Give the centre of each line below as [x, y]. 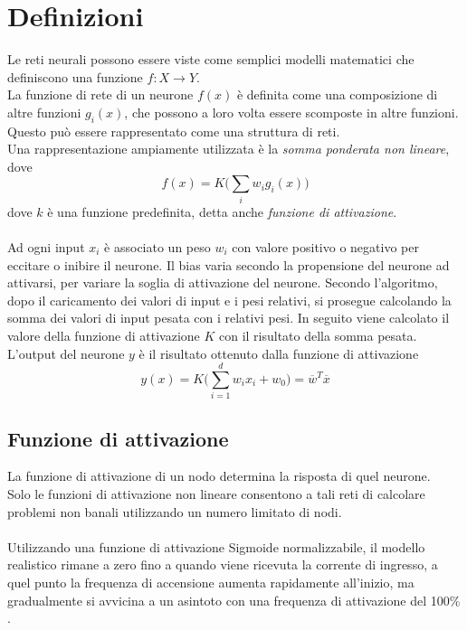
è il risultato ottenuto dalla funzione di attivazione [279, 353]
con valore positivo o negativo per [325, 247]
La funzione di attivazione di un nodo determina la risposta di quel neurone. [219, 476]
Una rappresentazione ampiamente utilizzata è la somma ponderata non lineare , [229, 149]
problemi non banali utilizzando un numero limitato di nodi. [175, 511]
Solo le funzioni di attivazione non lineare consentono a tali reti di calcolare [216, 494]
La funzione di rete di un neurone [100, 94]
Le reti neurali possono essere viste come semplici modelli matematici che [211, 59]
